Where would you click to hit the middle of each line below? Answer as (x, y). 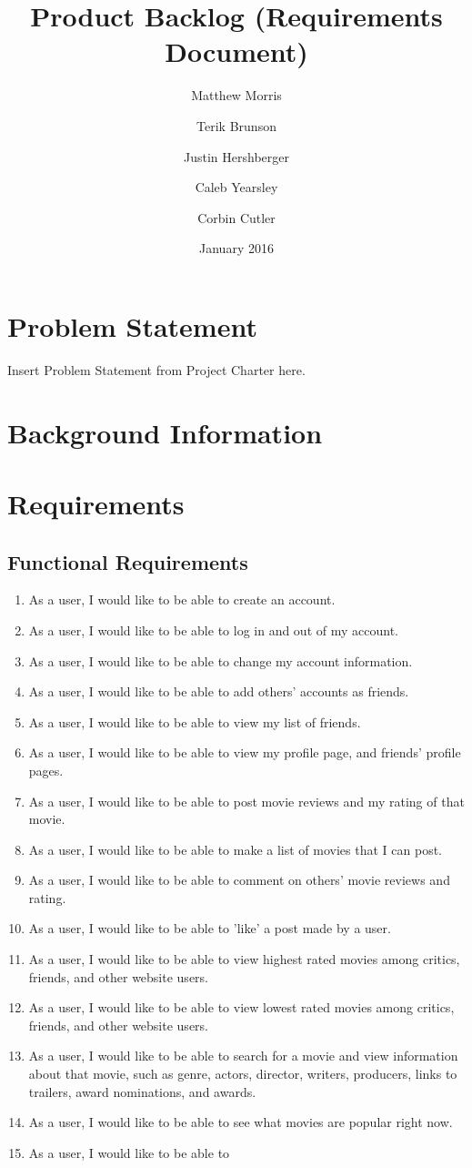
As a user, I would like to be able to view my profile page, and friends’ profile (245, 752)
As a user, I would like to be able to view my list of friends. (195, 721)
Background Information (165, 432)
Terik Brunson (236, 125)
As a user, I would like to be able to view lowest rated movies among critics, (241, 1007)
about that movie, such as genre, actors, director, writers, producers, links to (243, 1074)
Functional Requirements (128, 561)
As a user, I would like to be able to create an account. (182, 599)
